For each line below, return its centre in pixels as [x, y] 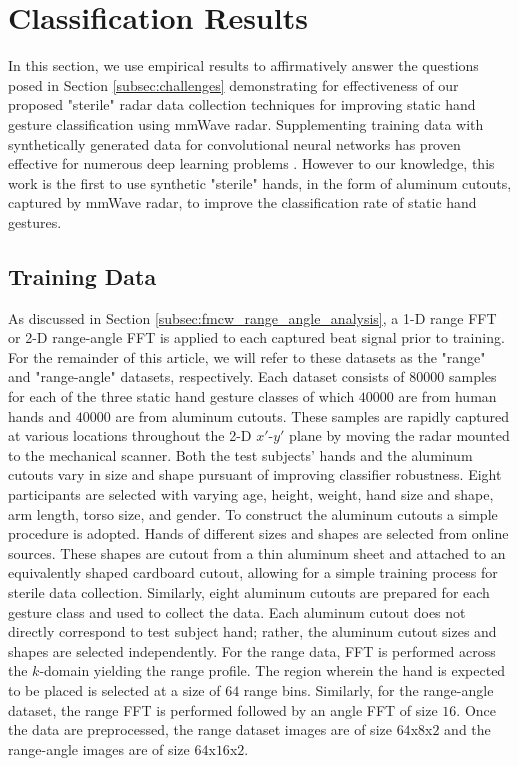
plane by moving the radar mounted [399, 435]
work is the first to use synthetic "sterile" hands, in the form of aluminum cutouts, [260, 182]
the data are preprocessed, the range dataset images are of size [200, 729]
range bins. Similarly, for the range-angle [368, 689]
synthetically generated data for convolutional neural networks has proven [234, 143]
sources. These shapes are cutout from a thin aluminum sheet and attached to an [257, 552]
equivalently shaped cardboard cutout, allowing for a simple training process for [253, 572]
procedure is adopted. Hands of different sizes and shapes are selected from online [258, 533]
